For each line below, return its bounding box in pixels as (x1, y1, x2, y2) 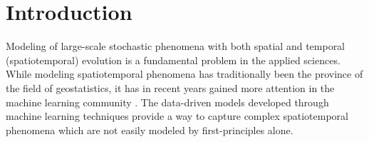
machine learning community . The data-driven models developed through (6, 94, 329, 109)
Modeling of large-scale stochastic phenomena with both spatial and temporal (6, 39, 345, 54)
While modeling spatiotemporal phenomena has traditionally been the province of (6, 66, 363, 81)
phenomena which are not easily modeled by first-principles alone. (6, 122, 293, 137)
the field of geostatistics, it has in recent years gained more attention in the (6, 80, 335, 95)
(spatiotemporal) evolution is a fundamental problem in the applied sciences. (6, 52, 341, 67)
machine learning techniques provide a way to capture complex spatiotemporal (6, 108, 348, 123)
